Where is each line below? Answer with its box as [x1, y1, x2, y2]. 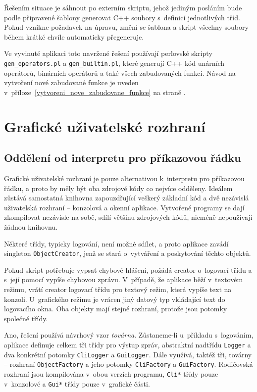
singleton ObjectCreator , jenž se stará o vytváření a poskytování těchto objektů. [4, 248, 251, 258]
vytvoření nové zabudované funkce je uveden [4, 77, 139, 88]
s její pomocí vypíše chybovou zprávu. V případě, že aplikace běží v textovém [4, 274, 243, 285]
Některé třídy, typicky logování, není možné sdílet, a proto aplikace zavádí [4, 238, 229, 248]
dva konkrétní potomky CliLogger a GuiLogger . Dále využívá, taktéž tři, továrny [4, 349, 252, 359]
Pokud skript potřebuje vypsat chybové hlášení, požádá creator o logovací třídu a [4, 264, 252, 275]
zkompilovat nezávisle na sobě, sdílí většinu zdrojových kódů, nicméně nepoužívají [4, 212, 253, 222]
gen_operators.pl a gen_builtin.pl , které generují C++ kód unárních [4, 57, 225, 68]
